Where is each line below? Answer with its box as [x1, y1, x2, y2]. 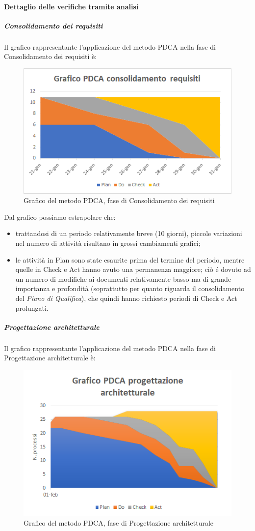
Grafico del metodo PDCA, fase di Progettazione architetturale [24, 518, 214, 528]
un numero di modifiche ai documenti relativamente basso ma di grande [15, 273, 231, 284]
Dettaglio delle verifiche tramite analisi [4, 1, 139, 11]
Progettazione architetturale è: [4, 353, 96, 363]
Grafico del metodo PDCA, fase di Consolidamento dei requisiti [24, 195, 215, 206]
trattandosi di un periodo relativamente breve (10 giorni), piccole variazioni [15, 228, 242, 238]
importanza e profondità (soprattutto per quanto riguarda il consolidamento [15, 283, 245, 294]
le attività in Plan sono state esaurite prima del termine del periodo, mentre [15, 254, 245, 265]
